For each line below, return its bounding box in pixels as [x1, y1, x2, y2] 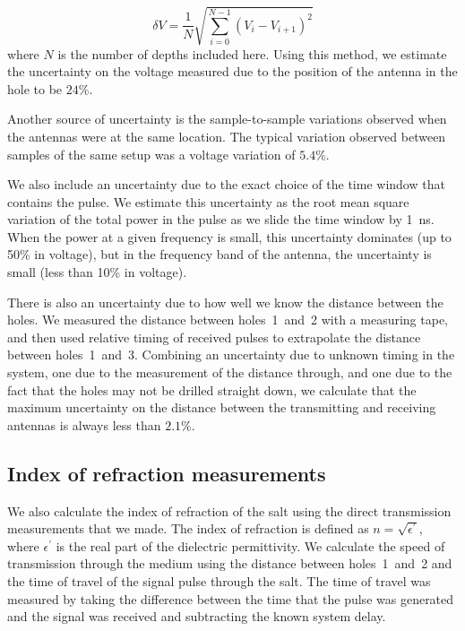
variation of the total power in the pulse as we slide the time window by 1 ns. [7, 210, 435, 229]
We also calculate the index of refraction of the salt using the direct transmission [7, 501, 452, 520]
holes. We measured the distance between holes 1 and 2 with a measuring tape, [7, 310, 448, 329]
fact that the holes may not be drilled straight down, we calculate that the [7, 380, 417, 399]
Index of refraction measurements [7, 459, 326, 487]
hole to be [7, 79, 63, 98]
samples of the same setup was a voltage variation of [7, 144, 296, 163]
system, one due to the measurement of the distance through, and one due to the [7, 363, 452, 382]
